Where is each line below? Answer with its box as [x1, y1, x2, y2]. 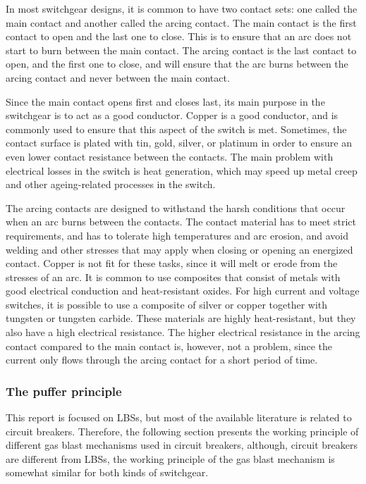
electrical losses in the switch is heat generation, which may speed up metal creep [6, 163, 358, 178]
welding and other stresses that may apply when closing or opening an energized [6, 242, 353, 256]
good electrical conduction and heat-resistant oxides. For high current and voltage [6, 283, 360, 298]
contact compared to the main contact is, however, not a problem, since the [6, 338, 332, 353]
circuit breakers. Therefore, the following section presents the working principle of [6, 423, 359, 438]
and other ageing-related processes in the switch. [6, 177, 216, 192]
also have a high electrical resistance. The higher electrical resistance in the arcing [6, 325, 360, 340]
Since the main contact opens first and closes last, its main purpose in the [6, 94, 325, 108]
